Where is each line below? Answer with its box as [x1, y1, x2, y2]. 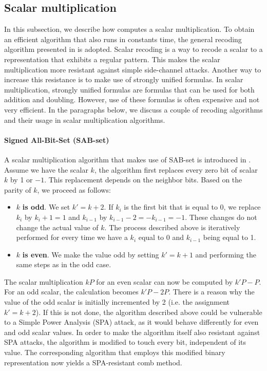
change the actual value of [16, 221, 99, 232]
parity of [4, 184, 31, 195]
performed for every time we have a [16, 232, 128, 243]
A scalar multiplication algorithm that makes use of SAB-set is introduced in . [4, 154, 251, 164]
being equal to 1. [203, 232, 256, 243]
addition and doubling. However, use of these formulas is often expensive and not [4, 94, 260, 105]
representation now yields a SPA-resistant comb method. [4, 357, 182, 367]
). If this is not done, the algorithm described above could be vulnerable [35, 306, 262, 317]
